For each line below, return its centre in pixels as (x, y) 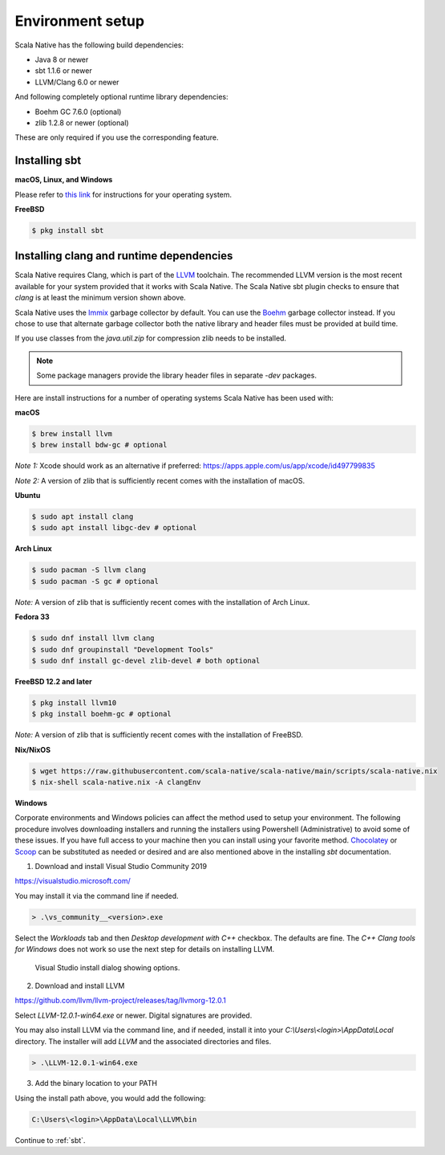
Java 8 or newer (62, 59)
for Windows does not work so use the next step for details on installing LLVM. (145, 949)
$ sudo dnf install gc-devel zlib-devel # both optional (146, 660)
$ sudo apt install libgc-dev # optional (114, 528)
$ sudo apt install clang (83, 517)
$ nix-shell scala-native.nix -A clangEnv (116, 782)
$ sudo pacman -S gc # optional (95, 581)
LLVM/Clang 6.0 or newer (77, 82)
